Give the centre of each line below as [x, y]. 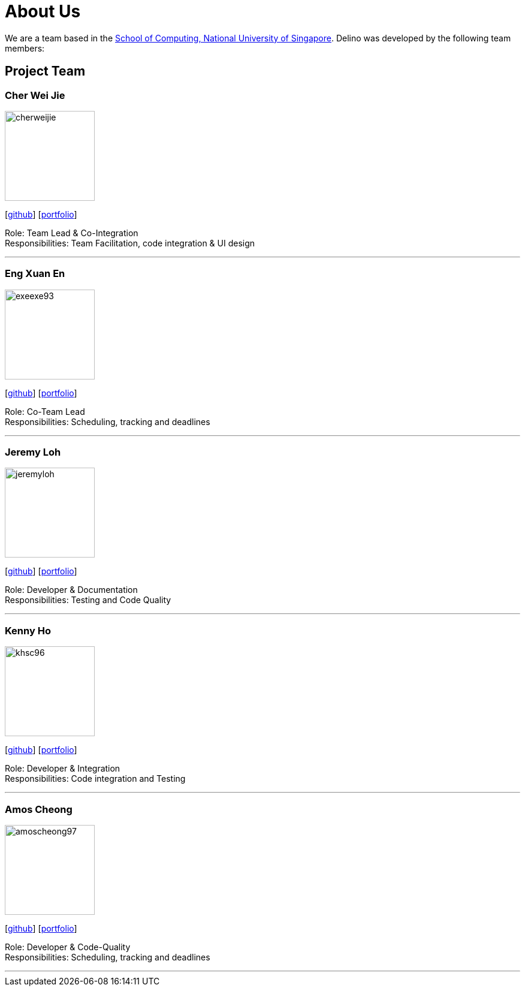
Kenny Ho [28, 630]
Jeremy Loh [33, 452]
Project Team [45, 71]
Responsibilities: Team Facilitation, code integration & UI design [130, 243]
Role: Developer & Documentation [71, 590]
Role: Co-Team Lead [45, 411]
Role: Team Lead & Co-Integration [72, 233]
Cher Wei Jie [35, 95]
